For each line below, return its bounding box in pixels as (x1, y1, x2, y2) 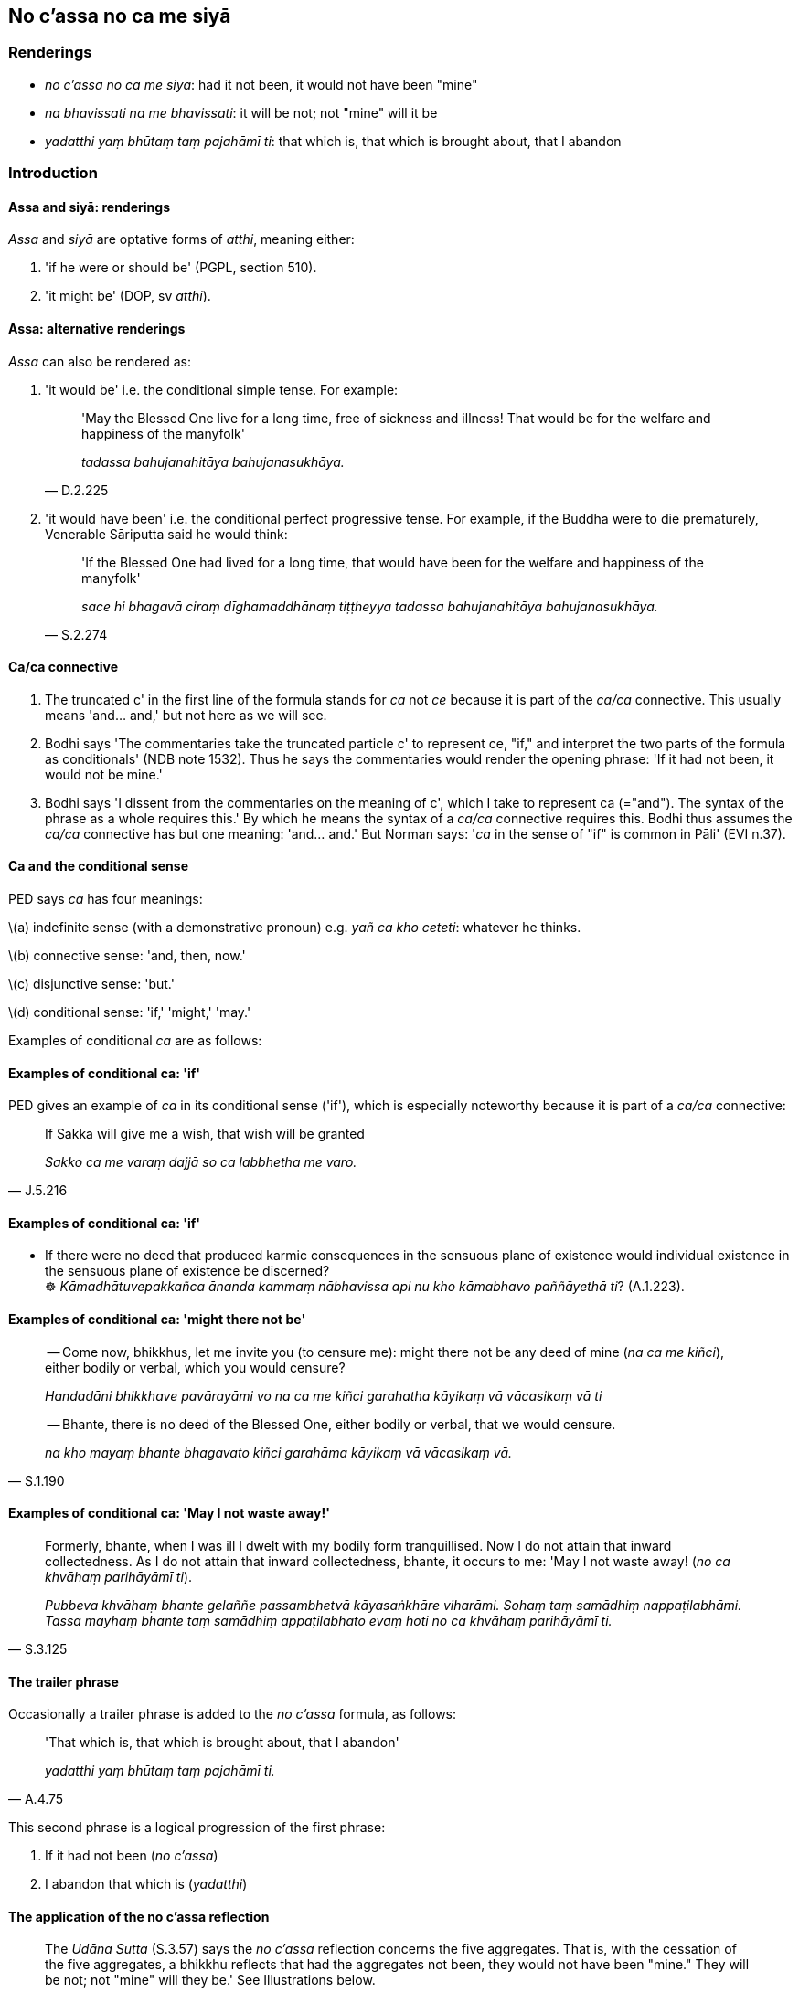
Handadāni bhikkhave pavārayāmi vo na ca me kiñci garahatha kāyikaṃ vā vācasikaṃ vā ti (45, 1387, 602, 1404)
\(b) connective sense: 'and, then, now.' (8, 948, 246, 964)
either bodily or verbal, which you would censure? (45, 1359, 346, 1375)
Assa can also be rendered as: (8, 353, 192, 369)
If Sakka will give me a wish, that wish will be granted (45, 1126, 365, 1142)
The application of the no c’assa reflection (8, 1908, 270, 1924)
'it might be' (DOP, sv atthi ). (45, 288, 211, 304)
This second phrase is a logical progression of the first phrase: (8, 1819, 386, 1836)
